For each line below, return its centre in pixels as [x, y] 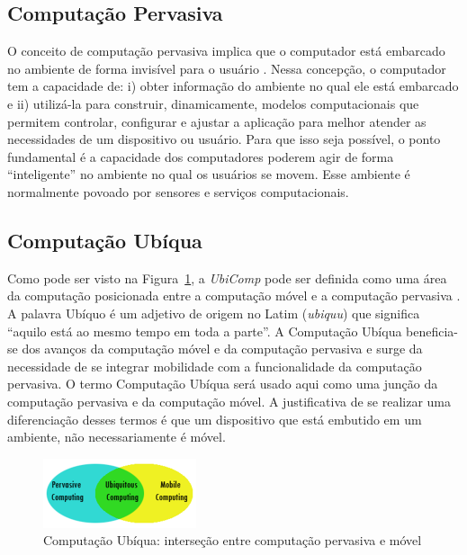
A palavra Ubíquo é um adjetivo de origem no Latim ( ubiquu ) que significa [214, 313]
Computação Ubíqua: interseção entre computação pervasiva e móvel [233, 540]
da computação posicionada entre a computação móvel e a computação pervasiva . [234, 295]
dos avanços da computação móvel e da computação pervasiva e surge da [222, 349]
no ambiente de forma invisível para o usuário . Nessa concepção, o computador [227, 68]
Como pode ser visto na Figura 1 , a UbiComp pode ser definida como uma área [227, 277]
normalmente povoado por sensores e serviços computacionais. [178, 191]
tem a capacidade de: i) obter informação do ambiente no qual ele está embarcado [233, 86]
